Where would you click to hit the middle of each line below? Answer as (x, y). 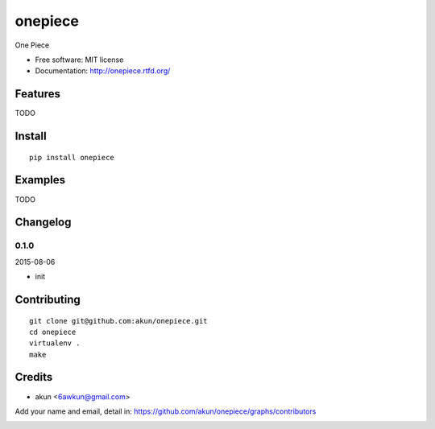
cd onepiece (53, 332)
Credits (34, 377)
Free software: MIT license (79, 60)
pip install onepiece (72, 157)
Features (37, 94)
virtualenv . (55, 343)
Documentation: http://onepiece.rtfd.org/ (103, 71)
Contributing (48, 299)
